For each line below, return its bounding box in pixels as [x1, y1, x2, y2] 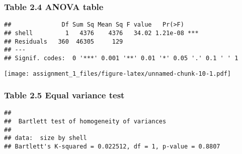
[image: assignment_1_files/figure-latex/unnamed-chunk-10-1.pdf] [4, 70, 231, 77]
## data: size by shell [4, 134, 87, 142]
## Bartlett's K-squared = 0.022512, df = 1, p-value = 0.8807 [4, 143, 220, 150]
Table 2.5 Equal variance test [4, 89, 125, 101]
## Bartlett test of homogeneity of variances [4, 118, 167, 125]
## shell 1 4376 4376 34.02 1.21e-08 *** [4, 29, 199, 37]
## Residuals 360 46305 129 [4, 38, 123, 45]
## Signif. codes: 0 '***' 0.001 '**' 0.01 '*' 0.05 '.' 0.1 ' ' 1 [4, 54, 238, 62]
